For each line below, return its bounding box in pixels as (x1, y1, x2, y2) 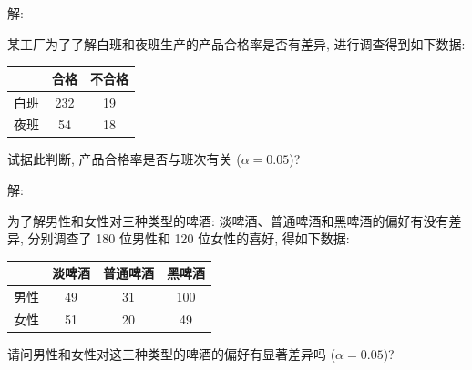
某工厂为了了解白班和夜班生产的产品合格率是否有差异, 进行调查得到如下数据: (7, 34, 466, 53)
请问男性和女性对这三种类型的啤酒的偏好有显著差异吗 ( (7, 344, 336, 364)
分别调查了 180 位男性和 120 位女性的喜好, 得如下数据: (27, 229, 350, 248)
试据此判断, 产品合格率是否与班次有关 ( (7, 149, 241, 169)
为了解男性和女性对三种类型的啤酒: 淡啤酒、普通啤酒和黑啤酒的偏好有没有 (7, 211, 449, 230)
